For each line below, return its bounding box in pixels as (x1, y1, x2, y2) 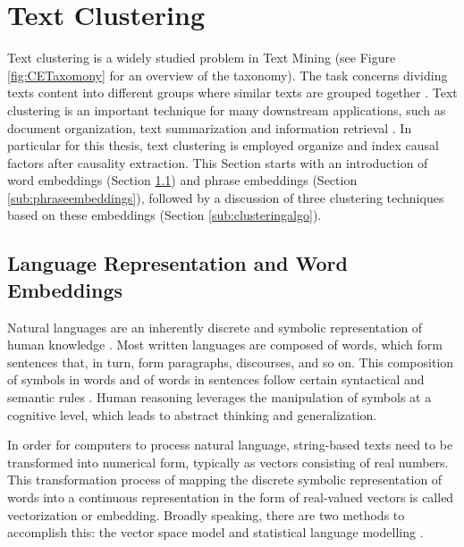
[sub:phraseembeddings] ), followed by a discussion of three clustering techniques (7, 188, 444, 206)
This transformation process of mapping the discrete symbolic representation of (7, 470, 443, 489)
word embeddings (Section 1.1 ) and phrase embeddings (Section (7, 171, 358, 189)
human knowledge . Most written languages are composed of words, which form (7, 335, 443, 354)
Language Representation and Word (7, 249, 348, 277)
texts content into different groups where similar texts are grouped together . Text (7, 83, 458, 102)
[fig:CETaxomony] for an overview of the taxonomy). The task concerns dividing (7, 65, 448, 84)
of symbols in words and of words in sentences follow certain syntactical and (7, 370, 425, 389)
